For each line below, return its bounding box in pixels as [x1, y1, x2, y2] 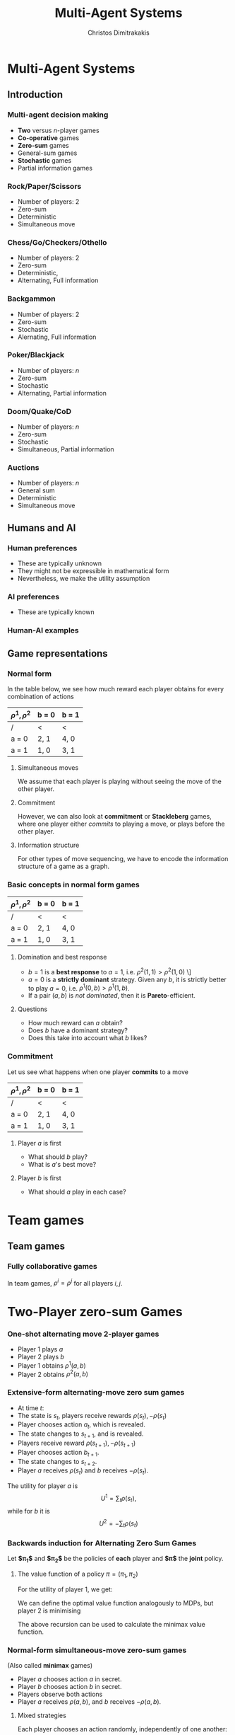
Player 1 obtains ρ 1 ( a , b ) [17, 1360, 86, 1370]
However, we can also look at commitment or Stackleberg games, [17, 812, 212, 821]
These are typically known [17, 608, 95, 616]
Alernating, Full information [17, 333, 97, 341]
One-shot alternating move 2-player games [7, 1329, 159, 1339]
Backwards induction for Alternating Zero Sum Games [7, 1538, 197, 1547]
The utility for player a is [7, 1482, 78, 1490]
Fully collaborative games [7, 1262, 97, 1272]
